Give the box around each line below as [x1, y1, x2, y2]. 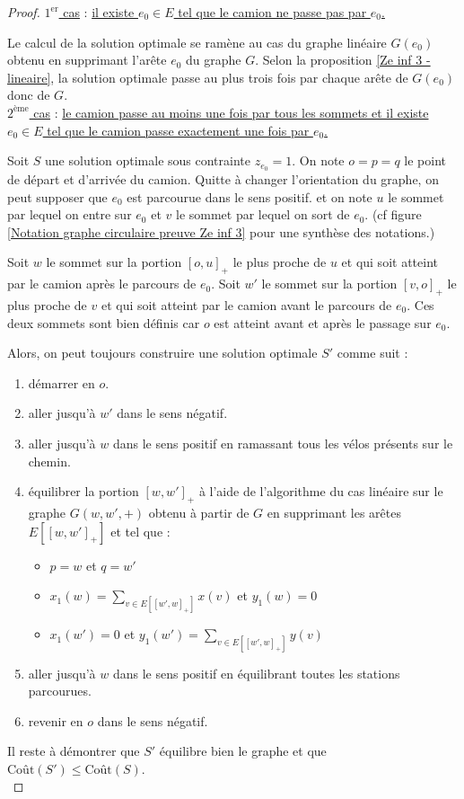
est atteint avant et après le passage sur [214, 313, 432, 332]
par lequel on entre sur [7, 205, 132, 224]
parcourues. [28, 681, 92, 700]
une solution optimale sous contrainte [45, 151, 250, 170]
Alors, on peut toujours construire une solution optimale [7, 343, 318, 362]
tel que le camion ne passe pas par [178, 3, 367, 21]
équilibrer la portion [28, 482, 139, 501]
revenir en [28, 711, 83, 730]
